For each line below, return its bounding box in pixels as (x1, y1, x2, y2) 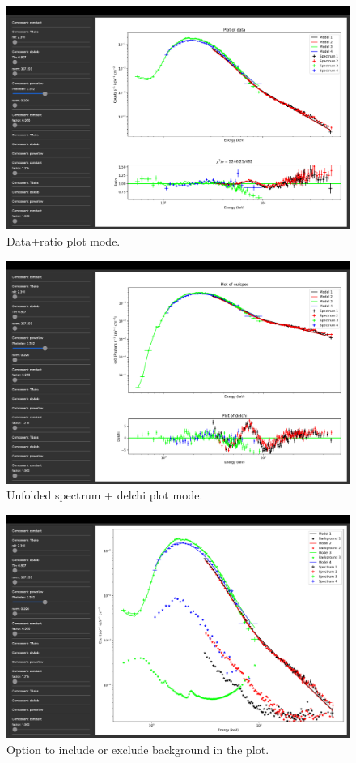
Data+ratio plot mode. (6, 232, 121, 249)
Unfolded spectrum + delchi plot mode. (6, 487, 203, 504)
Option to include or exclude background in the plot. (6, 741, 269, 757)
